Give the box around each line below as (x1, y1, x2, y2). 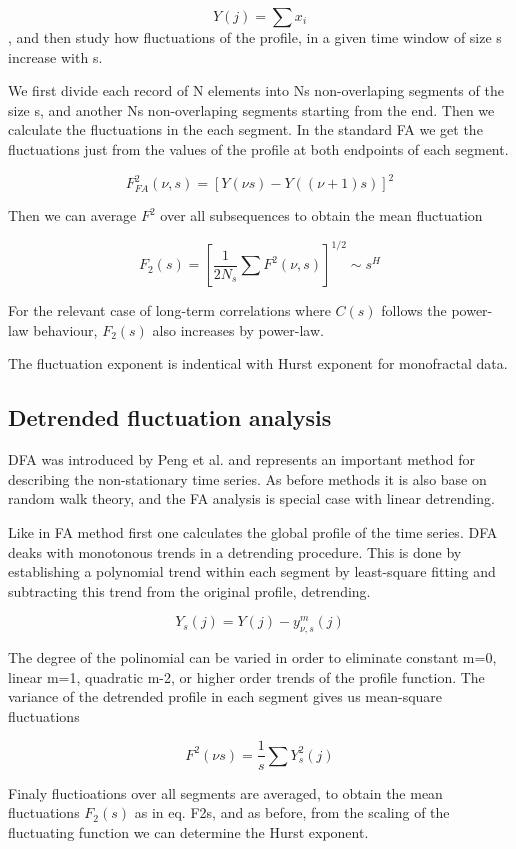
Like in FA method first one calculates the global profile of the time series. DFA (8, 521, 498, 542)
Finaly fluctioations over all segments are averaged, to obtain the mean (8, 782, 443, 803)
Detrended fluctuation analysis (8, 402, 332, 433)
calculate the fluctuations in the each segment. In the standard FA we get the (8, 119, 483, 140)
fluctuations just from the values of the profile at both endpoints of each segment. (8, 138, 509, 159)
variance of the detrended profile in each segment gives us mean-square (8, 686, 443, 707)
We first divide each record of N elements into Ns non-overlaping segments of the (8, 80, 504, 101)
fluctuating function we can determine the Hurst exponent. (8, 821, 369, 842)
